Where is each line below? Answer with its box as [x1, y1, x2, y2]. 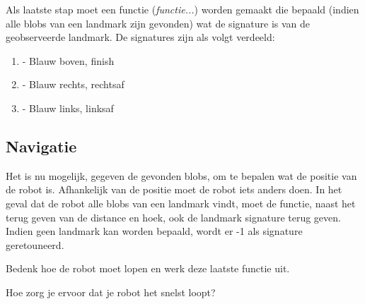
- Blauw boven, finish [22, 53, 115, 68]
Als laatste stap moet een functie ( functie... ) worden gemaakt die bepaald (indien [6, 2, 359, 16]
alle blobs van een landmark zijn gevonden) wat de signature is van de [6, 16, 311, 30]
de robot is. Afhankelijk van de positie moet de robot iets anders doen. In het [6, 182, 342, 197]
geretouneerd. [6, 237, 64, 252]
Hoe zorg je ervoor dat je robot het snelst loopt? [6, 284, 216, 299]
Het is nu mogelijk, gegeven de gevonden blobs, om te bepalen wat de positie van [6, 168, 357, 183]
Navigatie [6, 135, 77, 157]
